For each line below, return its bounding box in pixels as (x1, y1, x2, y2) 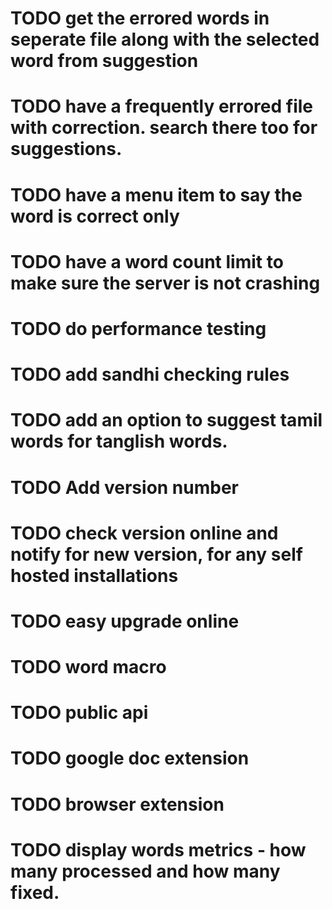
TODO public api (10, 702, 149, 724)
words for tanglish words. (10, 430, 228, 453)
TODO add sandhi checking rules (10, 363, 290, 386)
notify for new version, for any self (10, 543, 303, 566)
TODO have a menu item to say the (10, 183, 303, 206)
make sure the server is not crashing (10, 272, 321, 294)
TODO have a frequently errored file (10, 95, 313, 118)
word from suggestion (10, 50, 199, 72)
